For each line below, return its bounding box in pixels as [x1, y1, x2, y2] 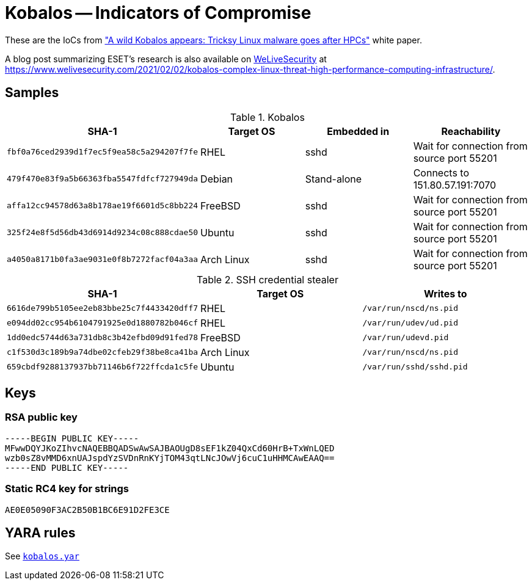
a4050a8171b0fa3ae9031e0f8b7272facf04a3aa [7, 255, 199, 264]
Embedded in [327, 125, 390, 137]
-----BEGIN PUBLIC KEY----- [5, 433, 139, 443]
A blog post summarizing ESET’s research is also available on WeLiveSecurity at [5, 53, 327, 64]
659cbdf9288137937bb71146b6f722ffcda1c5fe [7, 362, 199, 372]
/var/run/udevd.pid [362, 333, 449, 343]
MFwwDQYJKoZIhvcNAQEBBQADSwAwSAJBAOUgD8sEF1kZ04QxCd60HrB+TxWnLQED [5, 443, 335, 453]
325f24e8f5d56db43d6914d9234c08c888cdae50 [7, 228, 199, 238]
